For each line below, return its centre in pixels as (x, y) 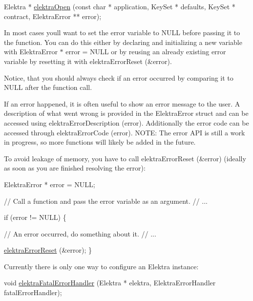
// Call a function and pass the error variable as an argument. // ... (106, 201)
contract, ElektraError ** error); (53, 16)
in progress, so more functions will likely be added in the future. (100, 142)
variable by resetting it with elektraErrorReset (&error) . (88, 61)
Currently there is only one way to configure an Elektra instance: (101, 266)
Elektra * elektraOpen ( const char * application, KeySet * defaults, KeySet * (120, 6)
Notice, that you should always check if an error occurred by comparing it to (119, 77)
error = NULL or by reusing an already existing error (146, 52)
